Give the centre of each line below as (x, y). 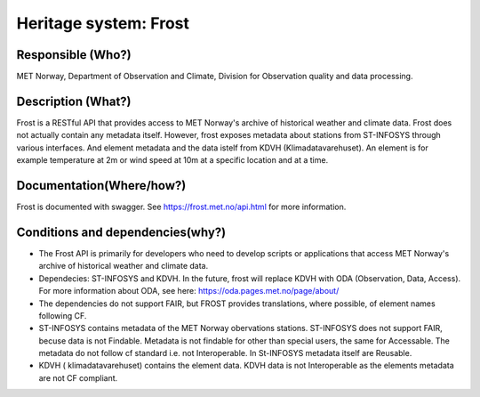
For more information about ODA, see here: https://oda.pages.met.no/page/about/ (189, 291)
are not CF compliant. (78, 377)
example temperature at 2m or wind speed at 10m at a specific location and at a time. (172, 160)
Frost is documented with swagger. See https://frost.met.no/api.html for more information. (181, 207)
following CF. (63, 315)
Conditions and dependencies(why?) (121, 232)
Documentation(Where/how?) (101, 186)
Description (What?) (74, 101)
